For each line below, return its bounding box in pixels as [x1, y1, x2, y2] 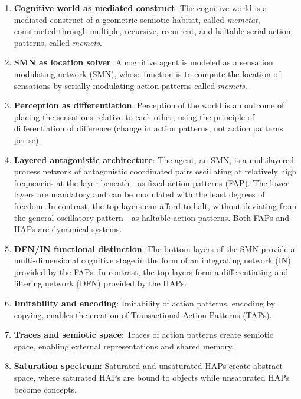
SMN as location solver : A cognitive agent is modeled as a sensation [14, 56, 273, 68]
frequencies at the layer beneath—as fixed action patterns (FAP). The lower [14, 176, 289, 189]
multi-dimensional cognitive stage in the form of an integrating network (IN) [14, 254, 291, 266]
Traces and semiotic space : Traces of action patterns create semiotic [14, 328, 273, 341]
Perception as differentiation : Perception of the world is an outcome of [14, 99, 284, 111]
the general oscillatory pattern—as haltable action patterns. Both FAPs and [14, 211, 289, 223]
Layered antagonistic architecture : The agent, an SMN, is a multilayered [14, 153, 294, 166]
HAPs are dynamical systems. [14, 223, 122, 235]
